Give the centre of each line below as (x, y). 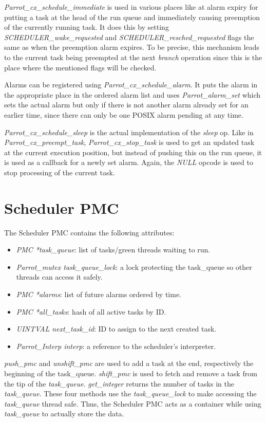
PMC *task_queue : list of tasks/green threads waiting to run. (113, 250)
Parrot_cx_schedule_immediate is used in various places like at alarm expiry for (131, 7)
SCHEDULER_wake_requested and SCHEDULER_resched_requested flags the (129, 37)
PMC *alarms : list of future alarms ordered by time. (99, 294)
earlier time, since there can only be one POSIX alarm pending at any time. (124, 114)
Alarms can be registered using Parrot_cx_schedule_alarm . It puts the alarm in (131, 85)
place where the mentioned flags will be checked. (80, 67)
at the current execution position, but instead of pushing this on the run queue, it (133, 152)
